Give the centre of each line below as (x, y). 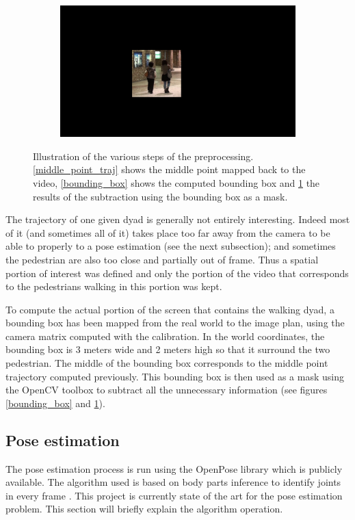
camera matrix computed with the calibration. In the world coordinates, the (165, 336)
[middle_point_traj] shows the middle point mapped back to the (169, 169)
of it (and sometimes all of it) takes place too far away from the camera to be (168, 232)
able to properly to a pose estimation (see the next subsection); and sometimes (171, 246)
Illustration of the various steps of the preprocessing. (143, 156)
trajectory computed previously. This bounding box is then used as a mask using (175, 376)
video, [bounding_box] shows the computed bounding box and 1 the (176, 182)
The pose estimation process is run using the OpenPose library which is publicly (174, 468)
